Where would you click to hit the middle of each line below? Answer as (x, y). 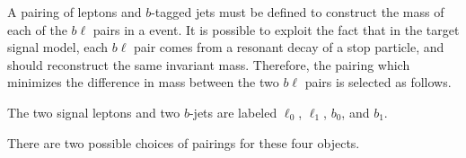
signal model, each (58, 47)
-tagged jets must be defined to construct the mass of (298, 12)
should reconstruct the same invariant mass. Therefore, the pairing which (209, 64)
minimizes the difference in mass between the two (143, 82)
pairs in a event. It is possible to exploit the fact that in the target (276, 29)
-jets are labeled (233, 112)
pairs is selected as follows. (378, 82)
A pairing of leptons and (75, 12)
